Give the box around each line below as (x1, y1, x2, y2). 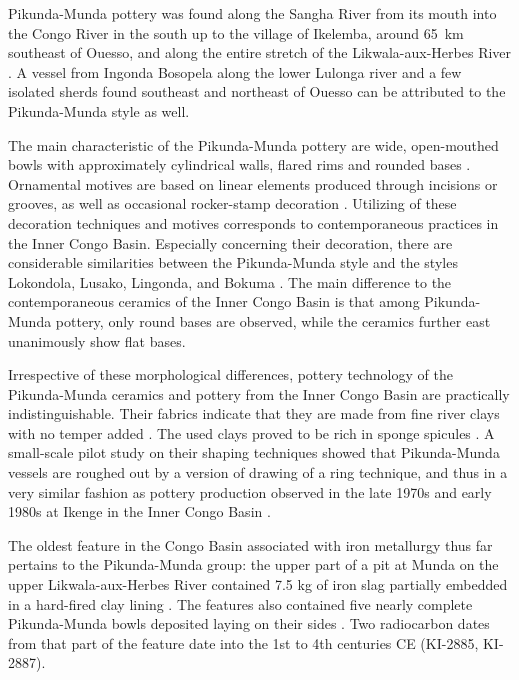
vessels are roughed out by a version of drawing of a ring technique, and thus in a (8, 462, 508, 483)
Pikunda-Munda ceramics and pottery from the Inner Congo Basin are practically (8, 383, 510, 404)
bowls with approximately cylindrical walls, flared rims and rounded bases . (8, 154, 471, 175)
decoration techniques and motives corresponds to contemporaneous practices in (8, 212, 499, 233)
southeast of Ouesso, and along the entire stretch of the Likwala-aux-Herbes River (8, 42, 512, 63)
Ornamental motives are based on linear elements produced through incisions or (8, 173, 498, 194)
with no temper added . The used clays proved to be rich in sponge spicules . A (8, 422, 495, 443)
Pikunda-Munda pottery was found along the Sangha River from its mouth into (8, 3, 497, 23)
